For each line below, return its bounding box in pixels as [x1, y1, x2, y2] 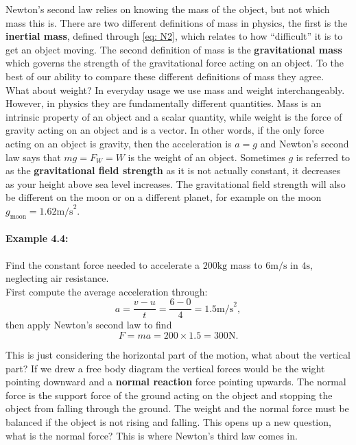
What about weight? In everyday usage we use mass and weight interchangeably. [5, 82, 345, 97]
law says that [5, 149, 61, 164]
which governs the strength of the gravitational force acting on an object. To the [5, 56, 344, 70]
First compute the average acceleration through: [5, 284, 208, 298]
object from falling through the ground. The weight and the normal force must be [5, 401, 349, 416]
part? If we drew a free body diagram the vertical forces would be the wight [5, 361, 325, 375]
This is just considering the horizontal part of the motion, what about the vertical [5, 347, 351, 361]
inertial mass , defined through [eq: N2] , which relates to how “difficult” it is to [5, 29, 343, 43]
